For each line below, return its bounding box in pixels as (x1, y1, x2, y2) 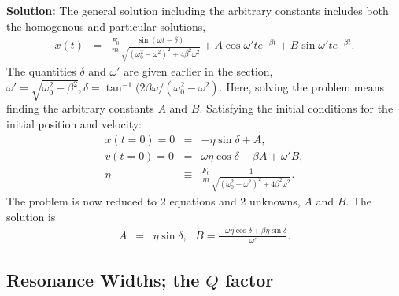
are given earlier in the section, (124, 63, 273, 80)
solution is (6, 208, 56, 224)
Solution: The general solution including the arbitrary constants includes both (6, 2, 389, 18)
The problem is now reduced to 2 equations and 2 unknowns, (6, 193, 301, 209)
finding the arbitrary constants (6, 100, 154, 117)
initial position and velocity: (6, 116, 142, 132)
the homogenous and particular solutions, (6, 17, 206, 34)
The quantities (6, 63, 76, 80)
